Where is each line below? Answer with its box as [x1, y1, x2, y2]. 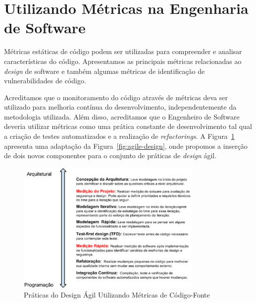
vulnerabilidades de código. [4, 75, 86, 86]
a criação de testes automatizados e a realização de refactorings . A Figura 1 [4, 131, 235, 141]
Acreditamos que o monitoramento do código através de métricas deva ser [4, 92, 228, 102]
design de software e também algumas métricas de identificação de [4, 65, 205, 76]
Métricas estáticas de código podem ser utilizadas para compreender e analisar [4, 46, 242, 57]
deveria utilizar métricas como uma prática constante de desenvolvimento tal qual [4, 121, 252, 131]
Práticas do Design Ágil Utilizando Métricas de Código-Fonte [24, 290, 210, 300]
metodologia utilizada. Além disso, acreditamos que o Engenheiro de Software [4, 111, 240, 121]
